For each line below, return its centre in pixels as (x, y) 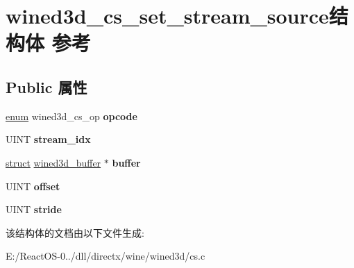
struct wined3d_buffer (53, 162)
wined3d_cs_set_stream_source (167, 16)
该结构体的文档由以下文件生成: (75, 232)
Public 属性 (47, 86)
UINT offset (33, 186)
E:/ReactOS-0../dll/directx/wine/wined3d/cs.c (106, 256)
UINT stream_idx (48, 139)
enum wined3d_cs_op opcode (71, 116)
